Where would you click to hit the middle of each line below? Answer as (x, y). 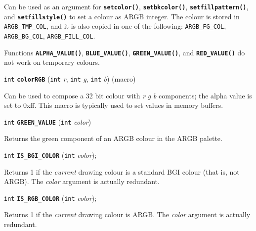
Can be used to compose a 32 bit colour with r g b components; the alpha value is (128, 95)
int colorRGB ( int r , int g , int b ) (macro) (70, 78)
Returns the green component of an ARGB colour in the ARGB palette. (113, 138)
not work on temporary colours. (52, 62)
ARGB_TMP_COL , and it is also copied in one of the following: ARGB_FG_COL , (115, 26)
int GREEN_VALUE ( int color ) (48, 121)
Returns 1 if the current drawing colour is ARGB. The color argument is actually (127, 214)
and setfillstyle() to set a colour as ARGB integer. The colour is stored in (122, 16)
